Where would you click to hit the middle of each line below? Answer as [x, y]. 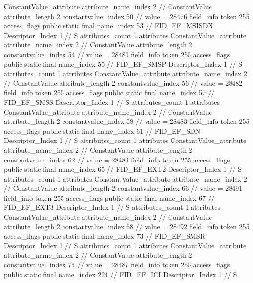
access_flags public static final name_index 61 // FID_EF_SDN [102, 131]
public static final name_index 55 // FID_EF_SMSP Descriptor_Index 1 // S [123, 64]
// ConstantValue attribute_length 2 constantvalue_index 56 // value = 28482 [123, 83]
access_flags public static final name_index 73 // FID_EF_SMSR [105, 236]
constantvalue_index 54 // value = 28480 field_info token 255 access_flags [117, 54]
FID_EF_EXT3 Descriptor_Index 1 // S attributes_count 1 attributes [112, 207]
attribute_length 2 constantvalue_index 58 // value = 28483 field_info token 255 [127, 121]
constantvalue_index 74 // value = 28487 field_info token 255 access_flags [117, 265]
